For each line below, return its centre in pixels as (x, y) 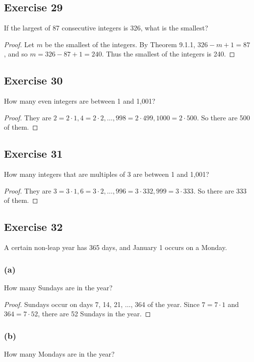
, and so (16, 54)
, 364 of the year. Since (165, 304)
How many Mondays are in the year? (59, 353)
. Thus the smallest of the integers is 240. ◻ (168, 54)
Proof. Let (19, 44)
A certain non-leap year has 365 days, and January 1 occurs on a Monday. (115, 247)
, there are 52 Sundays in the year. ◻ (94, 314)
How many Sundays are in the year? (58, 287)
